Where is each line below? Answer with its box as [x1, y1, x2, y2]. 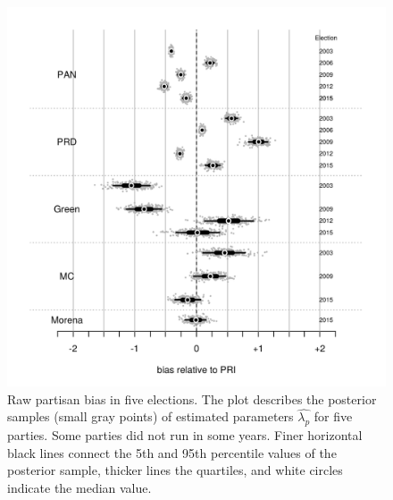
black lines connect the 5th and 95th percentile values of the [7, 443, 337, 462]
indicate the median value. [7, 478, 152, 496]
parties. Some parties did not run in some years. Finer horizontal [7, 426, 363, 445]
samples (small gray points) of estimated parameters [7, 407, 294, 426]
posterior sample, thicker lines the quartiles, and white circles [7, 461, 343, 479]
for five [314, 407, 353, 426]
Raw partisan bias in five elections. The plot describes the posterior [7, 389, 377, 408]
